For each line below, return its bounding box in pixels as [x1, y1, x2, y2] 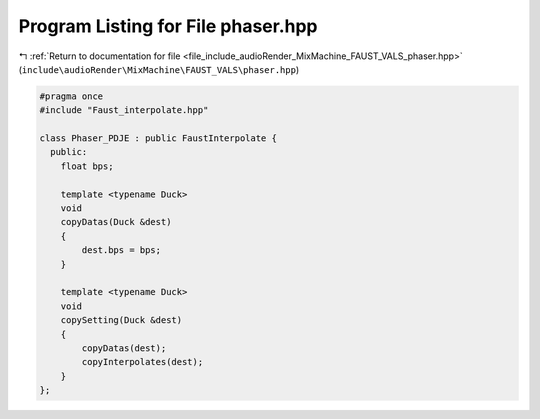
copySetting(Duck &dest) [60, 315, 183, 326]
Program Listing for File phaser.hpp [18, 15, 318, 37]
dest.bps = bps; [81, 245, 162, 256]
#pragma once [39, 90, 104, 102]
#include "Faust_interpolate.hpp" [39, 105, 209, 116]
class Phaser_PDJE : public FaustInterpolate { [39, 133, 277, 144]
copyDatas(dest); [81, 342, 167, 354]
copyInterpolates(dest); [81, 356, 204, 368]
